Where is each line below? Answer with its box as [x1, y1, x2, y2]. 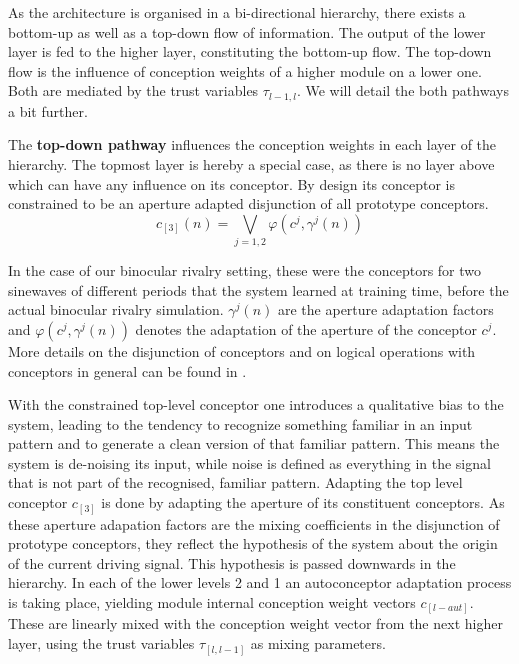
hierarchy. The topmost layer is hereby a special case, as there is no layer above [8, 154, 495, 175]
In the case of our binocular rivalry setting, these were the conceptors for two [8, 260, 482, 281]
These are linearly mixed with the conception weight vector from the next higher [8, 613, 503, 634]
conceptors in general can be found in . [8, 360, 247, 381]
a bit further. [8, 100, 88, 121]
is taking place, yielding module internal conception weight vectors [8, 591, 416, 612]
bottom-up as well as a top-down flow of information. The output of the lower [8, 21, 486, 42]
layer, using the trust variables [8, 633, 195, 654]
